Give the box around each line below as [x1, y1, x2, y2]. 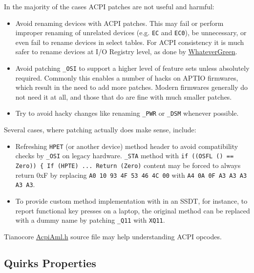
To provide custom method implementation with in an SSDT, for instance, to [15, 196, 248, 206]
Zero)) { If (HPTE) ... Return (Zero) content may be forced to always [15, 160, 241, 170]
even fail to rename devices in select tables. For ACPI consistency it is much [15, 37, 244, 47]
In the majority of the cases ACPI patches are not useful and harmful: [4, 1, 214, 11]
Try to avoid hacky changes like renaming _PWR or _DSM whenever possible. [15, 108, 239, 118]
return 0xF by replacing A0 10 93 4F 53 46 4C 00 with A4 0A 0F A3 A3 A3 [15, 169, 247, 180]
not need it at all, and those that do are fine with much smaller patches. [15, 91, 232, 102]
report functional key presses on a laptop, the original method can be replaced [15, 205, 250, 215]
